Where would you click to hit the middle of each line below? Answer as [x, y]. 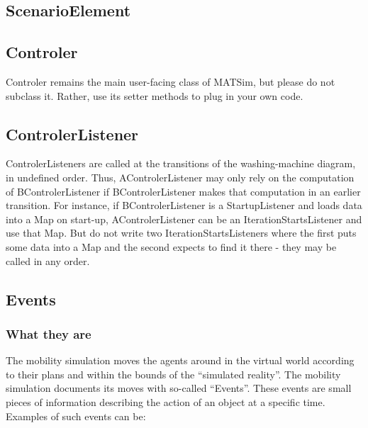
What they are [49, 333]
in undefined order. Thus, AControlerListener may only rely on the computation [180, 177]
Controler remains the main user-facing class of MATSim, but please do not [171, 81]
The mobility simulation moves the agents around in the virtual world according [180, 360]
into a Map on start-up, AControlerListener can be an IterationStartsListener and [184, 219]
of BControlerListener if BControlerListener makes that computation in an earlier [183, 191]
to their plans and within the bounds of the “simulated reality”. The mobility [173, 374]
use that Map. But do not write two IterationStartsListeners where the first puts [181, 233]
